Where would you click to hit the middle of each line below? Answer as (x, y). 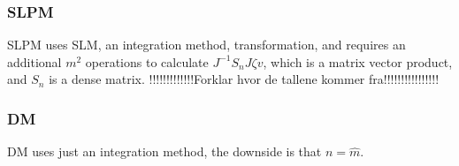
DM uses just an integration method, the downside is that (164, 151)
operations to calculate (147, 61)
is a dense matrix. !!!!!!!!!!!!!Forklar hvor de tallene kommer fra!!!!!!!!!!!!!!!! (244, 79)
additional (34, 61)
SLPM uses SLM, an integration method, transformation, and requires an (207, 45)
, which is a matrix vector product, (358, 61)
